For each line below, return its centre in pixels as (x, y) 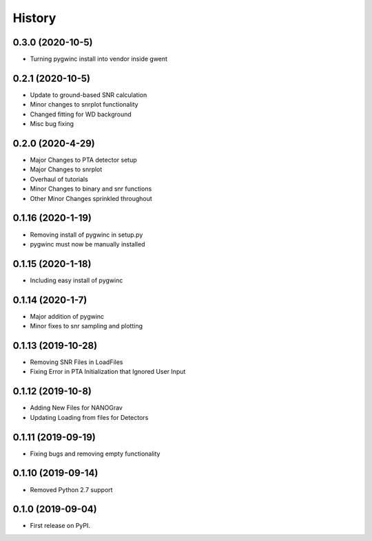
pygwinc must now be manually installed (87, 244)
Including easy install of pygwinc (76, 280)
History (34, 18)
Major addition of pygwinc (67, 316)
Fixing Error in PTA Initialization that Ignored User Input (108, 372)
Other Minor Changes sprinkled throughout (91, 198)
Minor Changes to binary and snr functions (91, 189)
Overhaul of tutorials (59, 179)
